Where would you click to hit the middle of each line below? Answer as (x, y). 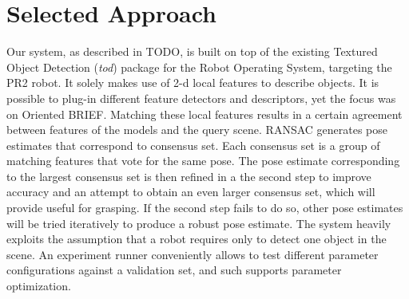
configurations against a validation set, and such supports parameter (174, 270)
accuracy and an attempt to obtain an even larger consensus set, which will (191, 192)
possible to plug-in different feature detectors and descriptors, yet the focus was (201, 98)
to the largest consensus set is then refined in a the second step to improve (189, 176)
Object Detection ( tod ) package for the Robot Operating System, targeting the (199, 67)
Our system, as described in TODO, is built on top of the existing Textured (192, 51)
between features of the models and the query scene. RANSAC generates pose (197, 130)
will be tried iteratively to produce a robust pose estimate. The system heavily (199, 223)
